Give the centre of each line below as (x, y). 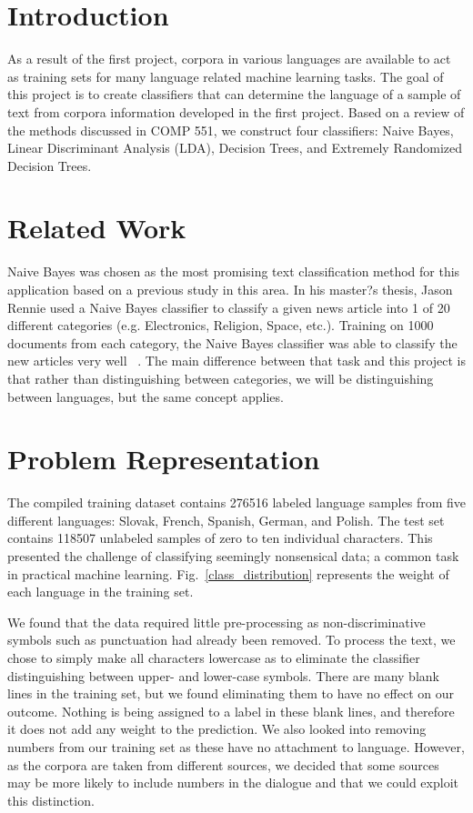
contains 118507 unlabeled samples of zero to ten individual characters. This (220, 538)
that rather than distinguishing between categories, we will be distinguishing (221, 378)
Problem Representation (164, 459)
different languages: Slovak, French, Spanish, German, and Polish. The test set (226, 520)
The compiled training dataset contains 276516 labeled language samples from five (236, 502)
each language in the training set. (101, 592)
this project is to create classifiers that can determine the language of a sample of (234, 94)
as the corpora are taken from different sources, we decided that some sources (223, 764)
